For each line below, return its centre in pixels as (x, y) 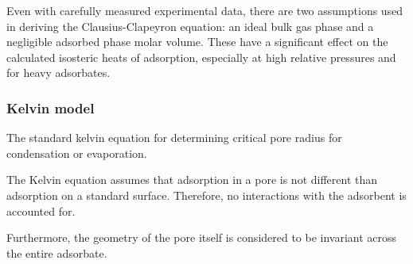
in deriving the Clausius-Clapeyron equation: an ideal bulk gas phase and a (190, 26)
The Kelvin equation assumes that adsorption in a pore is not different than (192, 180)
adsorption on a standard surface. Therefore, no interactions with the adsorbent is (206, 195)
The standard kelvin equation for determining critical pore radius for (174, 138)
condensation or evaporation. (77, 153)
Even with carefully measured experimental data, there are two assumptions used (205, 10)
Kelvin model (51, 107)
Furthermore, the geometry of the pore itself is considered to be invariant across (202, 237)
